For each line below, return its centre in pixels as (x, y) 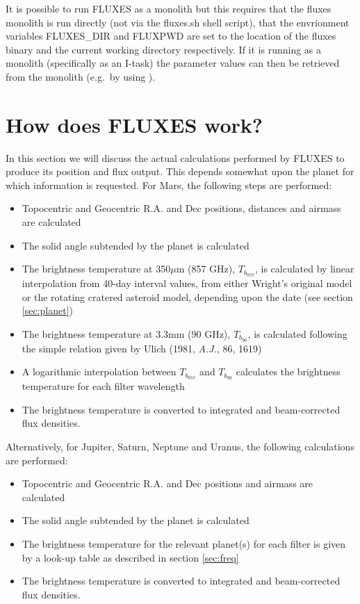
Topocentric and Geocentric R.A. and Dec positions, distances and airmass (181, 208)
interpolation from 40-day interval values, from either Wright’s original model (187, 283)
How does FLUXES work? (134, 124)
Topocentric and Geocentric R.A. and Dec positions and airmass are (167, 483)
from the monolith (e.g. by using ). (81, 76)
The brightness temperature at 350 (96, 269)
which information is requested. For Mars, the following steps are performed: (169, 185)
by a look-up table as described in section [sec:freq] (130, 557)
